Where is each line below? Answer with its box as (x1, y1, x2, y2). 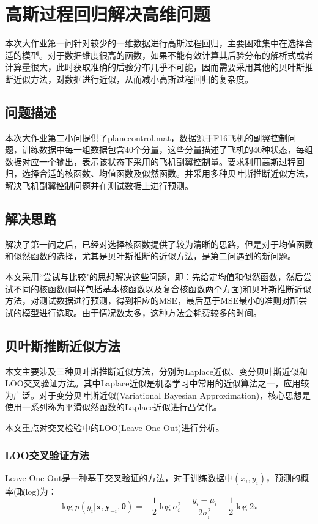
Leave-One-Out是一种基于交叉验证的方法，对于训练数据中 (5, 471, 234, 484)
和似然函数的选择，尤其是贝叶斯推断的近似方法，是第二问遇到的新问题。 (5, 249, 296, 262)
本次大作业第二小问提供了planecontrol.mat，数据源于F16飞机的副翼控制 (5, 131, 288, 144)
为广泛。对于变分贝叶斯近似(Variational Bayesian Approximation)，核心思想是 (5, 388, 311, 401)
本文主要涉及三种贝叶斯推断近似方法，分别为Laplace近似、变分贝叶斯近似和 (5, 364, 308, 377)
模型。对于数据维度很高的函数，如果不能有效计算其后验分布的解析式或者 (21, 48, 313, 61)
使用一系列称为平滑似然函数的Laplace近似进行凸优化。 (5, 400, 222, 413)
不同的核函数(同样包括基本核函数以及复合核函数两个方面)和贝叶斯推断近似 (13, 282, 311, 295)
